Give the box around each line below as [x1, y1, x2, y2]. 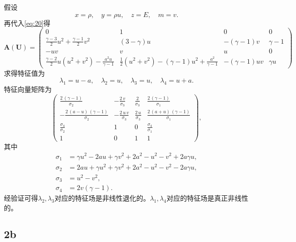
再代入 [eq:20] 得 [4, 17, 51, 28]
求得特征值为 [4, 68, 45, 78]
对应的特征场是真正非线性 [166, 193, 248, 203]
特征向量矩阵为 [4, 84, 52, 94]
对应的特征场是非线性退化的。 [54, 193, 150, 203]
